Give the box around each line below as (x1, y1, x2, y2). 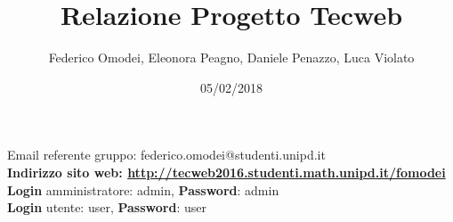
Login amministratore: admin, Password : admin (7, 180, 279, 199)
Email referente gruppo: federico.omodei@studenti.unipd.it (7, 145, 326, 164)
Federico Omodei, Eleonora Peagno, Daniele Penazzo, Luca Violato (48, 48, 415, 67)
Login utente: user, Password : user (7, 198, 206, 217)
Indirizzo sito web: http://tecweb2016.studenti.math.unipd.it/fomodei (7, 162, 446, 181)
